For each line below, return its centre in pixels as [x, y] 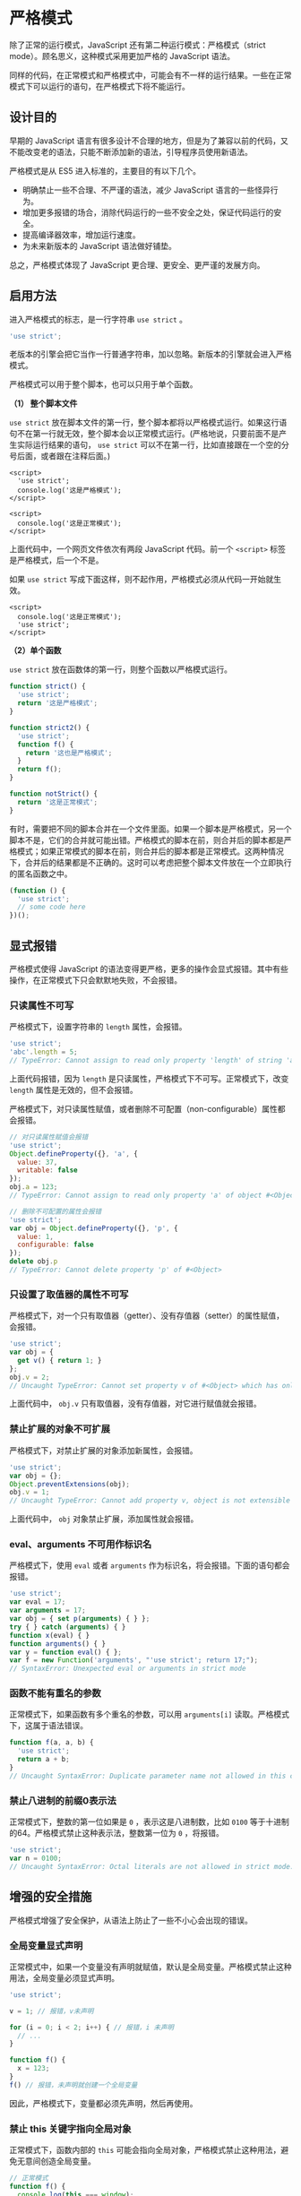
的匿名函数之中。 [41, 874]
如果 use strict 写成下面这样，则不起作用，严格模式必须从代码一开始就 [142, 580]
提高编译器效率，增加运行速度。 [81, 235]
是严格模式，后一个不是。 [56, 560]
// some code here [52, 907]
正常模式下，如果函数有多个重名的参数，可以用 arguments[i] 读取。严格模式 [149, 1714]
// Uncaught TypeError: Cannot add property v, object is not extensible [150, 1501]
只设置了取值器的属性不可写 [69, 1294]
